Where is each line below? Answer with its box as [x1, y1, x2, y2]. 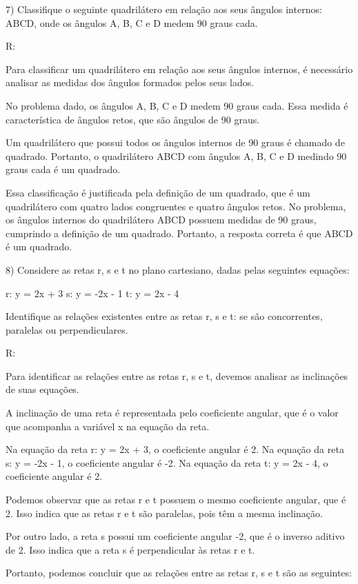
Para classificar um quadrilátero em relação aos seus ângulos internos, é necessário [6, 61, 353, 76]
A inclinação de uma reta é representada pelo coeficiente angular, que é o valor [6, 405, 339, 420]
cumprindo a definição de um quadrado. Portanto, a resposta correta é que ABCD [6, 225, 353, 240]
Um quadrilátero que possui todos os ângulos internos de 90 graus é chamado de [6, 135, 345, 150]
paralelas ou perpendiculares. [6, 322, 128, 336]
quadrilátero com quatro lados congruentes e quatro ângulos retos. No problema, [6, 199, 346, 213]
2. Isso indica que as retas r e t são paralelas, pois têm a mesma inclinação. [6, 505, 323, 520]
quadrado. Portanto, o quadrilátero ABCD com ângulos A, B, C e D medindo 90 [6, 148, 347, 163]
